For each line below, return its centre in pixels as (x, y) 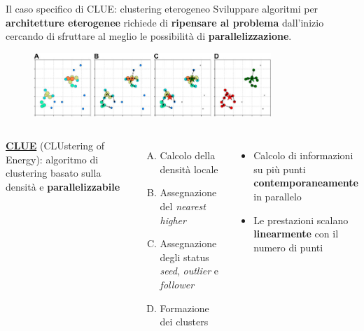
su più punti (280, 169)
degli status (184, 257)
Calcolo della (188, 155)
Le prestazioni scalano (301, 220)
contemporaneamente (306, 183)
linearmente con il (296, 234)
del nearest (183, 206)
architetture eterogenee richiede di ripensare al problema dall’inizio (165, 22)
